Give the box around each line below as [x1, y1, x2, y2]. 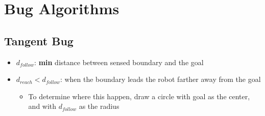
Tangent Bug [4, 33, 74, 48]
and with [28, 101, 57, 111]
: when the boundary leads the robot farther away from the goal [60, 74, 261, 84]
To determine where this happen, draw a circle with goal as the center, [28, 91, 250, 101]
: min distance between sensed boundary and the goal [34, 56, 204, 67]
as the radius [79, 101, 119, 111]
